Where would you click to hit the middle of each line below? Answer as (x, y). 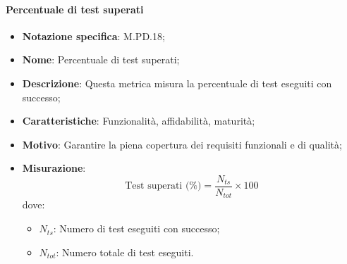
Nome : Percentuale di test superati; (101, 59)
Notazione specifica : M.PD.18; (93, 36)
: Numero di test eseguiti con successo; (136, 228)
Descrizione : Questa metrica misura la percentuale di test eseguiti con (177, 83)
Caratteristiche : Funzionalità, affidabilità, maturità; (139, 121)
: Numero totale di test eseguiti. (125, 252)
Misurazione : (54, 168)
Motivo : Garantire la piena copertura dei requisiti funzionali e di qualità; (182, 144)
